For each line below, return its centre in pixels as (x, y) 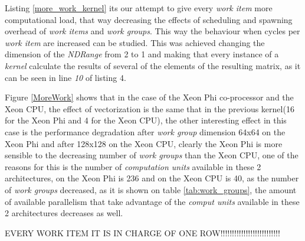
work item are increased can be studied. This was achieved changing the (135, 42)
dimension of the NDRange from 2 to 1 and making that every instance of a (142, 54)
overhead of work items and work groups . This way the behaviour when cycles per (152, 31)
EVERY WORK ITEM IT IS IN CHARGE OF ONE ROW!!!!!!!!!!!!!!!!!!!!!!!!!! (142, 232)
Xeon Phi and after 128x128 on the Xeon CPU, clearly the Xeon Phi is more (144, 143)
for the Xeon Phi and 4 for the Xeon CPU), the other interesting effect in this (146, 120)
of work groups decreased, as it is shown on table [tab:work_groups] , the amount (151, 189)
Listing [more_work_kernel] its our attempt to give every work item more (139, 8)
